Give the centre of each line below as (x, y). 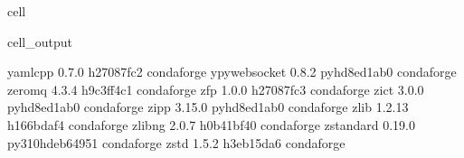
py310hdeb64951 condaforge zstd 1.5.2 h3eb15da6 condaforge (176, 142)
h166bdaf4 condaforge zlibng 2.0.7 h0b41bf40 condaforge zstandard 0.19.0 (211, 124)
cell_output (40, 41)
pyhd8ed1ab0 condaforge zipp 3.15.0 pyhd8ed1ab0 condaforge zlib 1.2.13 (208, 107)
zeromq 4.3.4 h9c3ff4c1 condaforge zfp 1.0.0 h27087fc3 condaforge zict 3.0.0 (216, 89)
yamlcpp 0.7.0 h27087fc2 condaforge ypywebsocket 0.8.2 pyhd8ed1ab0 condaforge (232, 72)
